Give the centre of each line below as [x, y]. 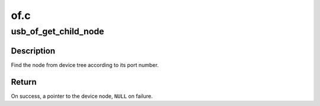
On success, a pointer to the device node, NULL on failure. [82, 96]
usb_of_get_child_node [57, 31]
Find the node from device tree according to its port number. [85, 65]
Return [24, 82]
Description [33, 51]
